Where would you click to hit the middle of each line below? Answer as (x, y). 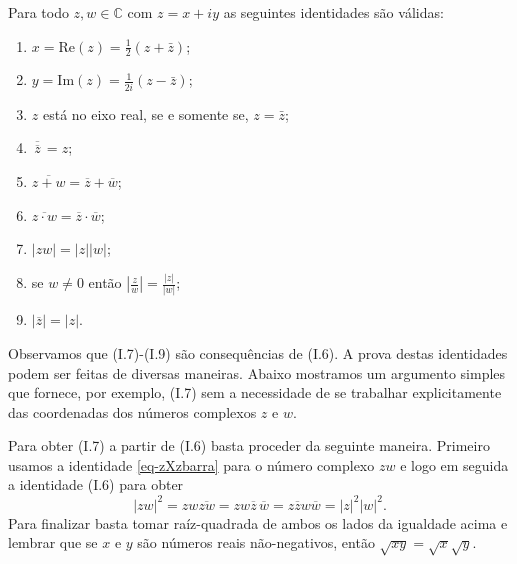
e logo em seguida (454, 464)
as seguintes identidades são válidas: (333, 12)
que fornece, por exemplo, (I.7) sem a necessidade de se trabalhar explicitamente (255, 392)
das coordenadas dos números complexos (132, 411)
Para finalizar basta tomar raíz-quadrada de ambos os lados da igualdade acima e (258, 522)
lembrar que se (53, 542)
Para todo (38, 12)
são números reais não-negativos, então (256, 542)
